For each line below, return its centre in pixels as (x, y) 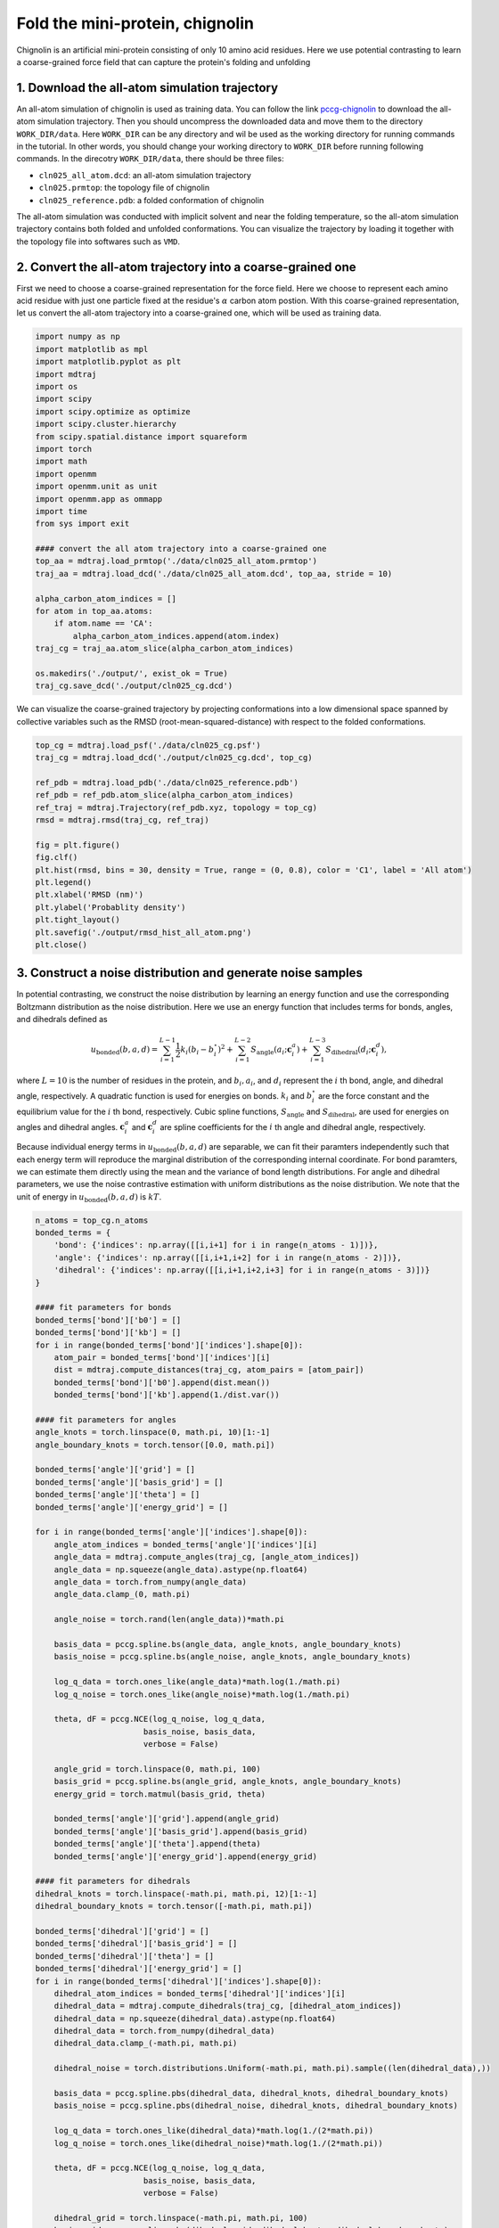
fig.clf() (57, 857)
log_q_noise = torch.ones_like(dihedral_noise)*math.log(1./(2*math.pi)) (218, 2143)
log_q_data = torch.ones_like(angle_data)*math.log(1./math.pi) (197, 1682)
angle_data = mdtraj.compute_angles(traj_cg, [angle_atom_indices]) (207, 1557)
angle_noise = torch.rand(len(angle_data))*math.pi (169, 1619)
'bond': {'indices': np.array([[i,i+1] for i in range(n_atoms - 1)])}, (216, 1245)
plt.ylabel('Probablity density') (110, 907)
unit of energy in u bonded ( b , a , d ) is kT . (89, 1197)
